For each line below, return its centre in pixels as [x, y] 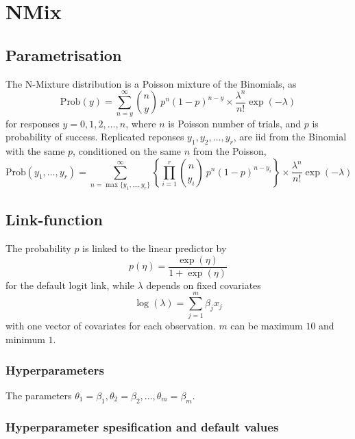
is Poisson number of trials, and [235, 123]
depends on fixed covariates [204, 285]
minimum [25, 339]
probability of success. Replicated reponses [95, 137]
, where [141, 123]
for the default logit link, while [70, 285]
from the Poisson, [230, 150]
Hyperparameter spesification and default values [142, 426]
